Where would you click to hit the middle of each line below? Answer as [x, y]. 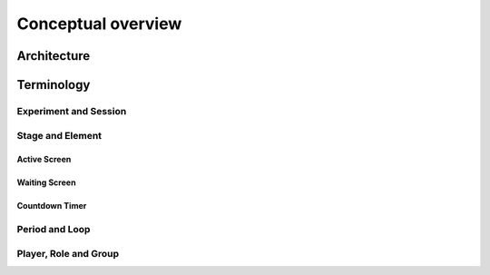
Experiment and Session [72, 111]
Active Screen [44, 160]
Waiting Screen [46, 182]
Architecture [54, 56]
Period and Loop [54, 230]
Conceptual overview [99, 24]
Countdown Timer [52, 206]
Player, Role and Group [68, 253]
